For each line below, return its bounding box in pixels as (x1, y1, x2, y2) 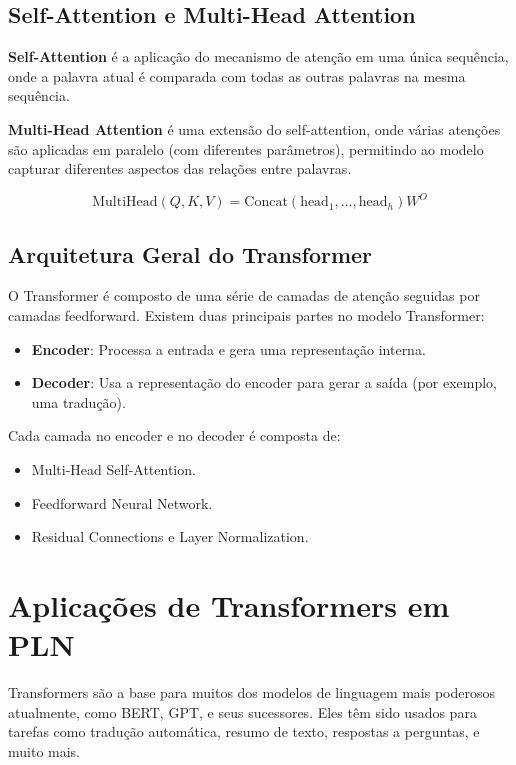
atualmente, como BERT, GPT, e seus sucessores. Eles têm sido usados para (8, 701, 477, 722)
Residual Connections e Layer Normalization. (31, 526, 309, 547)
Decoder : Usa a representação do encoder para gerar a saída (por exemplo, (31, 372, 498, 393)
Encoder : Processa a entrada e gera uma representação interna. (31, 338, 426, 359)
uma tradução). (31, 391, 126, 412)
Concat (244, 195, 288, 210)
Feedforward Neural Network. (31, 492, 213, 513)
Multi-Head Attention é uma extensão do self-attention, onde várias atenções (8, 118, 501, 139)
